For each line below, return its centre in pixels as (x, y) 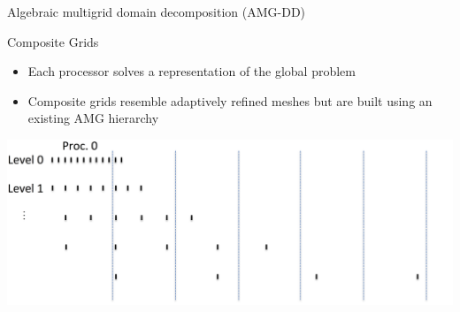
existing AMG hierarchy (93, 118)
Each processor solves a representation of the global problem (192, 71)
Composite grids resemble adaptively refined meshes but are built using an (230, 100)
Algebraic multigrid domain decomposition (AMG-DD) (157, 11)
